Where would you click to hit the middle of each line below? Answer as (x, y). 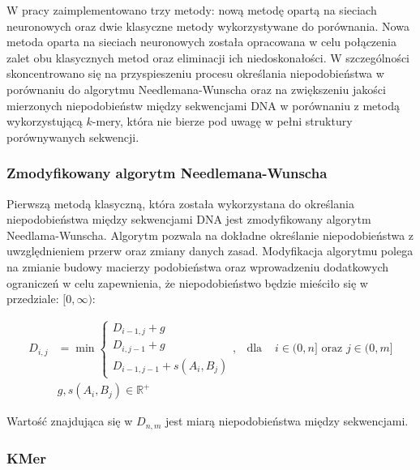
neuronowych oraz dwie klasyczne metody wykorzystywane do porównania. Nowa (208, 26)
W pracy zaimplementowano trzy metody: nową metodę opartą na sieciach (192, 10)
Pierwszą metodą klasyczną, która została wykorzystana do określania (180, 203)
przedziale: (33, 299)
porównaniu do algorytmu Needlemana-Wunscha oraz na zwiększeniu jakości (196, 89)
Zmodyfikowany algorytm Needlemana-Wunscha (167, 173)
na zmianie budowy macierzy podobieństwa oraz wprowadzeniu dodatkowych (198, 266)
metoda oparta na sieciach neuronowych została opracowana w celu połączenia (201, 42)
